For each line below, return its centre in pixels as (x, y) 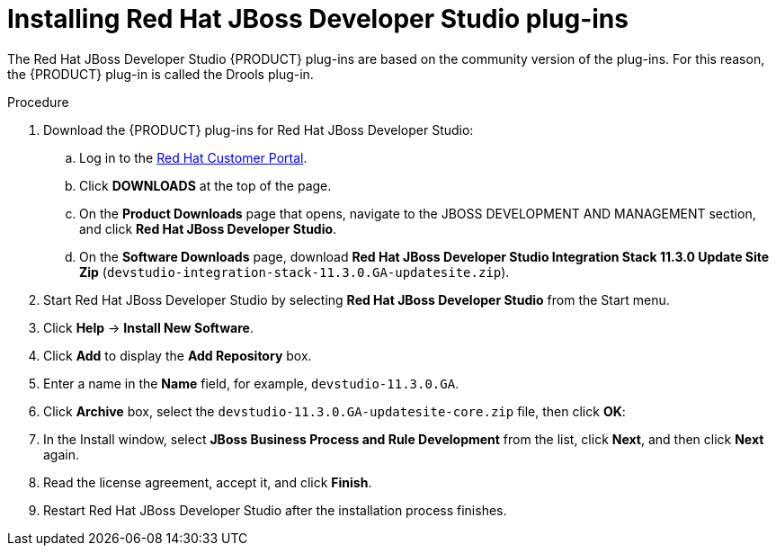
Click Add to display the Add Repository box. (178, 355)
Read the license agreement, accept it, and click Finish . (208, 482)
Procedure (38, 102)
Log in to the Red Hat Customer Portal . (193, 157)
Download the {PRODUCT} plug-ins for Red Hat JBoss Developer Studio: (259, 129)
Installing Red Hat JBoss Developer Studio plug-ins (318, 19)
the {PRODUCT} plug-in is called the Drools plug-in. (161, 74)
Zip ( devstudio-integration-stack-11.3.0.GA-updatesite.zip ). (294, 272)
